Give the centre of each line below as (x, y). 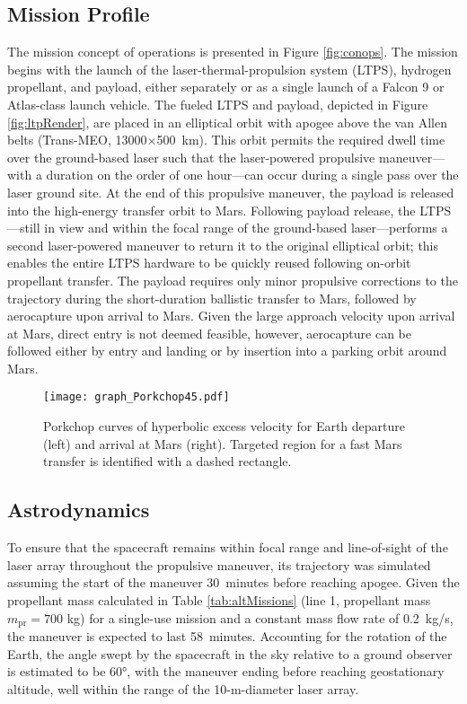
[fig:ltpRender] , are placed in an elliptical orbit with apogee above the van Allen (227, 122)
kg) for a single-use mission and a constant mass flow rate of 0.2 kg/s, (260, 617)
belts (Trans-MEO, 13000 (77, 140)
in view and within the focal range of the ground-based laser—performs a (246, 228)
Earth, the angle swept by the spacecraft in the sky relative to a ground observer (230, 653)
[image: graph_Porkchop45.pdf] (137, 397)
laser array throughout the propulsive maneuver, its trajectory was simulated (219, 564)
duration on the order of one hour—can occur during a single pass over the (252, 175)
